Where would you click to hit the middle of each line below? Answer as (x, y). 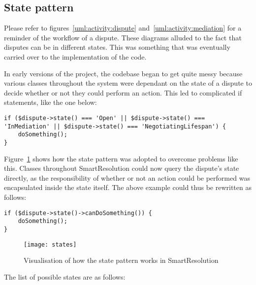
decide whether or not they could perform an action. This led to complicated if (123, 92)
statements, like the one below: (50, 102)
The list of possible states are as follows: (65, 276)
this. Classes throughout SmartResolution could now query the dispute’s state (122, 168)
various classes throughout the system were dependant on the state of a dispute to (128, 83)
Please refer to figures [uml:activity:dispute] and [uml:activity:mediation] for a (123, 28)
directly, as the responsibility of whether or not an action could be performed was (127, 177)
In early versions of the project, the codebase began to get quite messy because (123, 73)
